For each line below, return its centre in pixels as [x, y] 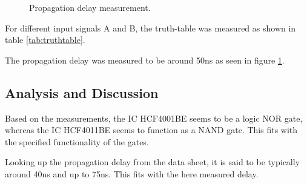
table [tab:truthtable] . [45, 40]
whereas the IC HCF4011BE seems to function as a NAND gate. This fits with [151, 130]
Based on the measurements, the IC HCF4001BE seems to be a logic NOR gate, [154, 118]
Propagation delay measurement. [90, 7]
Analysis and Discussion [82, 92]
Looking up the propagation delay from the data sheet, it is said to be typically [153, 162]
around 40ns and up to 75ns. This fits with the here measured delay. [132, 173]
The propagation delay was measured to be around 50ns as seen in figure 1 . [145, 60]
